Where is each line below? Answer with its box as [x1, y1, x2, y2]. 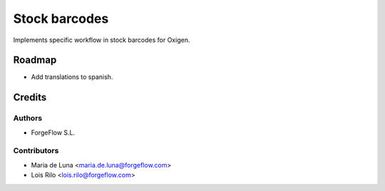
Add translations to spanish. [31, 73, 113, 81]
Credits [13, 91, 47, 103]
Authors [13, 113, 43, 123]
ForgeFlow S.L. [31, 128, 76, 137]
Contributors [13, 146, 59, 156]
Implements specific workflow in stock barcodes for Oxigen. [13, 36, 190, 44]
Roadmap [13, 54, 57, 66]
